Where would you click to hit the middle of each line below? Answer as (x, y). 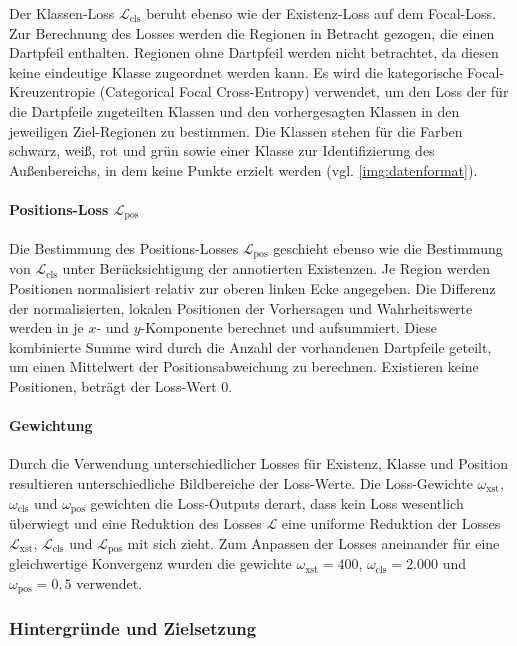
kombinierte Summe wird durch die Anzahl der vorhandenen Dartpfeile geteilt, (250, 346)
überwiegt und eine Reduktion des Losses (135, 523)
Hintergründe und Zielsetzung (133, 628)
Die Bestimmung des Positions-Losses (124, 248)
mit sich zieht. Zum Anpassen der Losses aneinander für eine (313, 542)
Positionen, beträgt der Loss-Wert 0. (121, 386)
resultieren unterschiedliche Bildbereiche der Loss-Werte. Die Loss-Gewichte (241, 483)
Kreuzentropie (52, 91)
